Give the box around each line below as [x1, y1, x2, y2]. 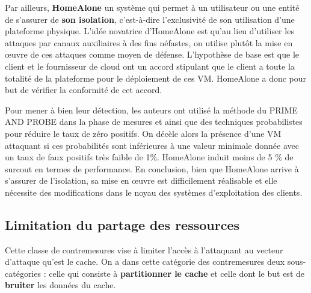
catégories [5, 267, 41, 279]
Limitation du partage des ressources [5, 215, 240, 234]
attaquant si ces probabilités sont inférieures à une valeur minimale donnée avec [5, 139, 299, 151]
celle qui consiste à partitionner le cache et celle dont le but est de [49, 267, 304, 279]
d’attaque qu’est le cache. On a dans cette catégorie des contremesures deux [5, 255, 285, 268]
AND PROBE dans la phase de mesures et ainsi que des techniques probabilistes [5, 115, 303, 128]
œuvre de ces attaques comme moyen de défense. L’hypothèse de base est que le [5, 48, 300, 61]
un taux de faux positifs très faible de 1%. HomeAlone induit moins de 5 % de [5, 151, 294, 163]
